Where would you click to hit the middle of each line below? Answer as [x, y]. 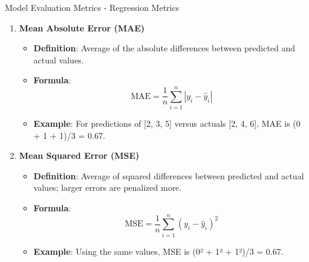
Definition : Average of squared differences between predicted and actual [169, 175]
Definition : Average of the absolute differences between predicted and [164, 48]
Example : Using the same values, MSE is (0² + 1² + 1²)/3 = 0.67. [158, 251]
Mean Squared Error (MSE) [79, 155]
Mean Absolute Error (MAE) [82, 27]
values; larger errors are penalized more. [108, 187]
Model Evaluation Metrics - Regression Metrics [92, 7]
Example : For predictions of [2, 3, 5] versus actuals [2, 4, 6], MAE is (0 [167, 123]
